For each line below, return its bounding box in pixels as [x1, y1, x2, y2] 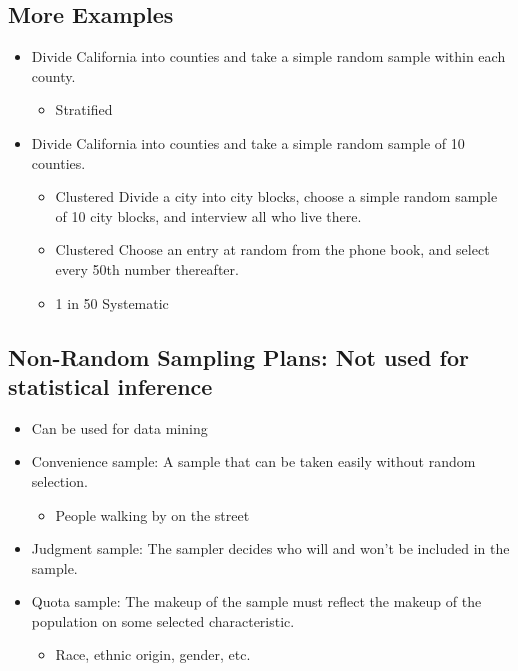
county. [31, 65, 76, 86]
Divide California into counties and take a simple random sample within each [31, 46, 506, 67]
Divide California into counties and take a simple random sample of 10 [31, 132, 465, 153]
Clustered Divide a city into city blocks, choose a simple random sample [55, 186, 498, 207]
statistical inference [8, 370, 213, 401]
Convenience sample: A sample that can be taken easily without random [31, 451, 476, 472]
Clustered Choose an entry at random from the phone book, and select [55, 239, 490, 260]
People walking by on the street [55, 504, 250, 525]
